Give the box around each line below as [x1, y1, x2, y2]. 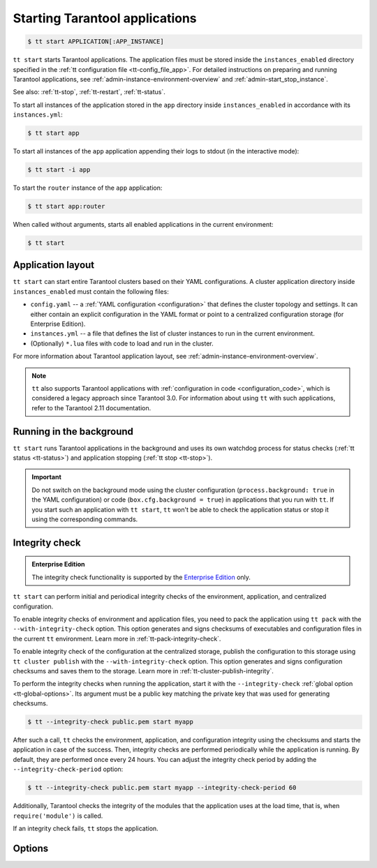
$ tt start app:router [27, 202, 105, 210]
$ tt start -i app [27, 166, 91, 174]
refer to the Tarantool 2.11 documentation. [31, 403, 151, 412]
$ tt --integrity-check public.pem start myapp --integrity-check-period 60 [27, 784, 297, 792]
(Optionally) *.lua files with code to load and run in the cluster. [30, 339, 214, 347]
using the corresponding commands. [31, 515, 138, 523]
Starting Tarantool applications [13, 10, 197, 26]
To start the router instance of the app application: [13, 184, 163, 192]
